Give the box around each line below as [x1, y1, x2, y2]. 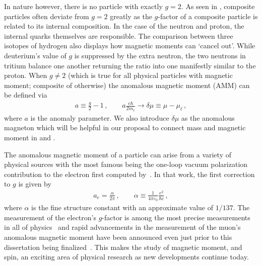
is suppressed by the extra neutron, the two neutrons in [74, 50, 246, 60]
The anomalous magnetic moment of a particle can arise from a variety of [4, 149, 231, 159]
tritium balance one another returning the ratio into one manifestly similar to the [4, 60, 256, 70]
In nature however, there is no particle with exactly [4, 1, 163, 11]
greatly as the [110, 11, 152, 21]
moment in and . [4, 132, 55, 142]
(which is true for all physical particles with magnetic [68, 70, 233, 80]
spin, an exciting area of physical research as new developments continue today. [4, 251, 249, 262]
